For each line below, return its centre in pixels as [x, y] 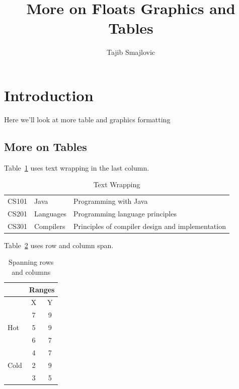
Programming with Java [110, 201]
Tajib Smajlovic [131, 52]
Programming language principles [125, 213]
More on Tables [46, 146]
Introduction [49, 95]
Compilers [50, 226]
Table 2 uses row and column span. [59, 245]
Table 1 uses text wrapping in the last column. [77, 167]
